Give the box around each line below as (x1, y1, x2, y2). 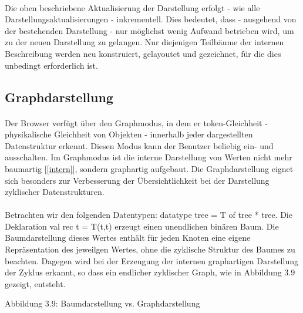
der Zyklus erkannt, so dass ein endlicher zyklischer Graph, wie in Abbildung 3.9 (5, 266, 295, 278)
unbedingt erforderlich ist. (5, 59, 98, 71)
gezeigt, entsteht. (5, 277, 66, 290)
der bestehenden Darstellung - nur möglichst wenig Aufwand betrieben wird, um (5, 24, 294, 36)
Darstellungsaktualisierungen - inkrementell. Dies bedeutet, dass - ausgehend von (5, 13, 297, 25)
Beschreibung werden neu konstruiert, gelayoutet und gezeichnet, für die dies (5, 47, 281, 59)
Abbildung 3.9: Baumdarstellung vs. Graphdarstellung (5, 297, 200, 309)
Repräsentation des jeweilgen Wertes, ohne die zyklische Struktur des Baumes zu (5, 243, 295, 255)
